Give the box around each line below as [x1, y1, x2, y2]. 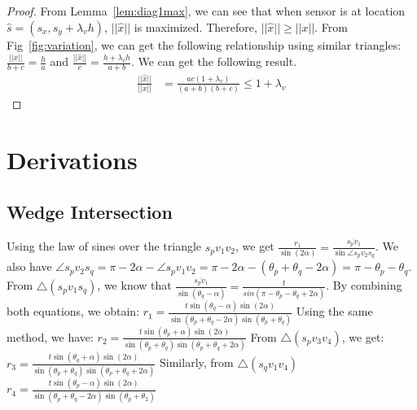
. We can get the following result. [130, 53, 297, 70]
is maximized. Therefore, [134, 18, 257, 35]
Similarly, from [160, 354, 234, 371]
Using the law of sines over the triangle [7, 238, 202, 255]
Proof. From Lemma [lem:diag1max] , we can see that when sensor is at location [7, 2, 406, 19]
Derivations [7, 143, 138, 177]
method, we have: [7, 328, 94, 345]
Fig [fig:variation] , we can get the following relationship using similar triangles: [7, 36, 402, 53]
